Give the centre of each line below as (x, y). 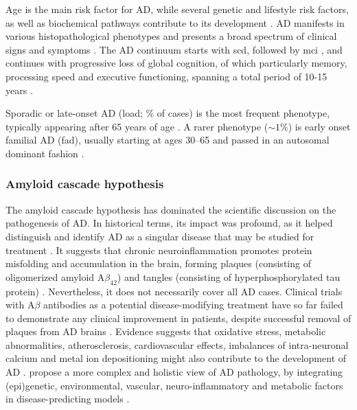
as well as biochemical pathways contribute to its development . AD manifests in (175, 22)
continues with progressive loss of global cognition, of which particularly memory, (176, 63)
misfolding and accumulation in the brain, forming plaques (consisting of (158, 263)
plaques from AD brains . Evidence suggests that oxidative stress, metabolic (166, 331)
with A (20, 305)
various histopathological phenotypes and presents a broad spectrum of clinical (171, 36)
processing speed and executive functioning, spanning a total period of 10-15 (166, 76)
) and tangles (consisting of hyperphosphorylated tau (229, 276)
